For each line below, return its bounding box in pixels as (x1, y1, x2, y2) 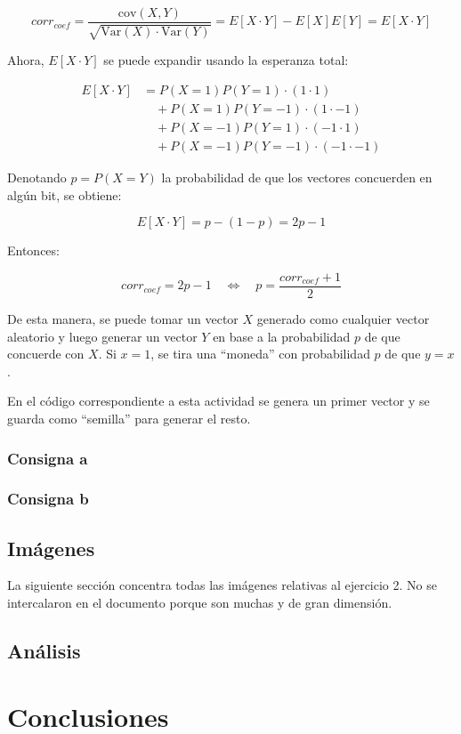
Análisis (7, 637, 81, 665)
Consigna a (7, 447, 88, 469)
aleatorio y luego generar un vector (7, 327, 198, 345)
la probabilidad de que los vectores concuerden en (161, 168, 433, 187)
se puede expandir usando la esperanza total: (103, 51, 349, 69)
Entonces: (7, 241, 60, 260)
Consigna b (7, 488, 89, 510)
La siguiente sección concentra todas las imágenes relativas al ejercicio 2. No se (7, 576, 437, 594)
